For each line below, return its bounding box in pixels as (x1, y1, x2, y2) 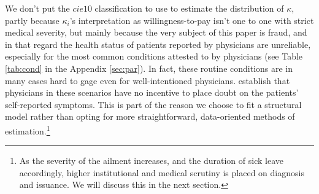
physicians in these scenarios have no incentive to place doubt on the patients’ (5, 86, 299, 99)
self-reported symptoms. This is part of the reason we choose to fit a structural (5, 98, 302, 111)
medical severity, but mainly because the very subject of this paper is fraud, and (5, 26, 307, 39)
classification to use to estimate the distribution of (94, 2, 284, 14)
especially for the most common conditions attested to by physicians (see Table (5, 50, 303, 63)
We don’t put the (5, 2, 70, 14)
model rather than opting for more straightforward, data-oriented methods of (5, 110, 295, 123)
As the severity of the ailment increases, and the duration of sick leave (19, 154, 283, 167)
